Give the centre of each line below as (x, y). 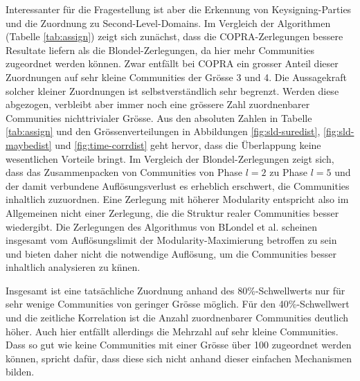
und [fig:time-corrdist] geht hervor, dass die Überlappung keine (188, 144)
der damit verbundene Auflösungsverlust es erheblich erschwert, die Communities (178, 185)
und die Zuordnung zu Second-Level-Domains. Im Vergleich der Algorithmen (168, 23)
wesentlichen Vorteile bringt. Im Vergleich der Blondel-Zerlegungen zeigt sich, (170, 158)
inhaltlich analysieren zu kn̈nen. (73, 267)
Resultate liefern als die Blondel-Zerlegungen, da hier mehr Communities (160, 50)
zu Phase (288, 172)
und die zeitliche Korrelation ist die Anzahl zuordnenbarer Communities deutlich (177, 318)
